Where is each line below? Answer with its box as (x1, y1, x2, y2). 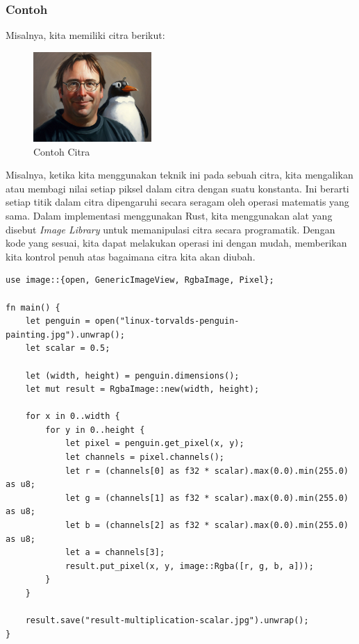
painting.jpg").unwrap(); (6, 329, 125, 340)
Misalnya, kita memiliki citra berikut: (6, 28, 165, 42)
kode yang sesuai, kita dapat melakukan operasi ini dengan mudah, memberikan (6, 236, 347, 250)
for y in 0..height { (45, 424, 145, 435)
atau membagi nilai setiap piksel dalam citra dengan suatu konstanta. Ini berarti (6, 181, 349, 195)
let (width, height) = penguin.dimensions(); (25, 370, 240, 381)
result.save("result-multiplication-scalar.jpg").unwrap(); (25, 616, 309, 626)
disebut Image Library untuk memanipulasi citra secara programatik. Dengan (6, 222, 335, 236)
